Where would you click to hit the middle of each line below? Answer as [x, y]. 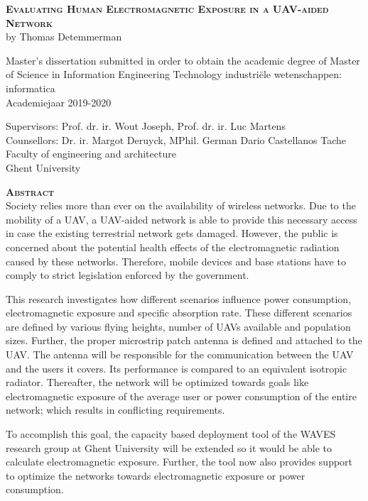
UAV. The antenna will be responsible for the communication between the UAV [180, 354]
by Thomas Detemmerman [64, 37]
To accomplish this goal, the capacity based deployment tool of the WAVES [171, 434]
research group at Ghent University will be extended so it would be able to [169, 447]
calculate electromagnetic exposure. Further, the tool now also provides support [179, 462]
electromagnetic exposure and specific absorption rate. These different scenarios [179, 313]
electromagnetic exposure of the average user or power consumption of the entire [181, 396]
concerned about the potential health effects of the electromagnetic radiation [173, 247]
